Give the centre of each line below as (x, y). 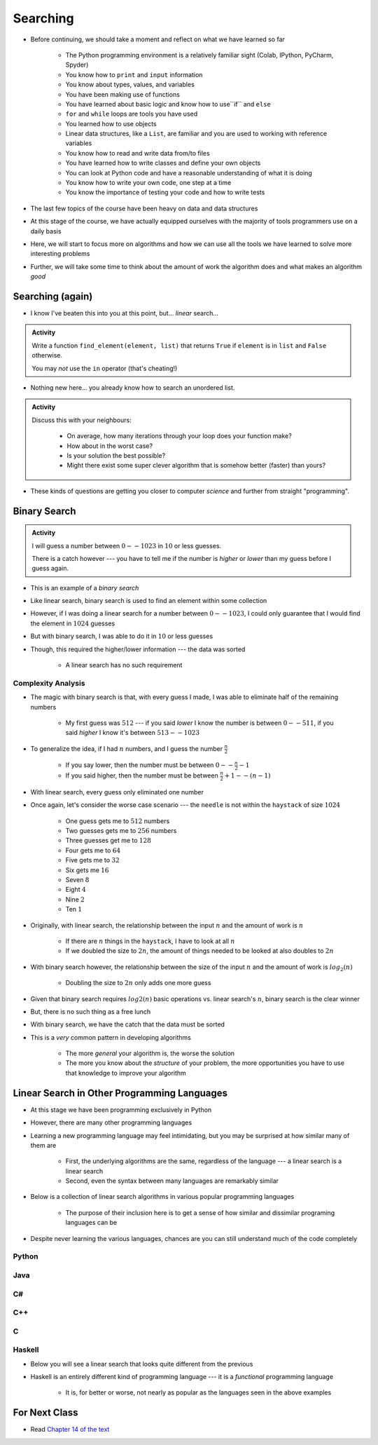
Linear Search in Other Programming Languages (120, 1093)
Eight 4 (76, 890)
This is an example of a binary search (85, 588)
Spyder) (77, 65)
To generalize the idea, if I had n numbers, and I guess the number (127, 748)
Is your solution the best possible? (116, 455)
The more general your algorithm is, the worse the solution (150, 1053)
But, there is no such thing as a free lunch (91, 1011)
